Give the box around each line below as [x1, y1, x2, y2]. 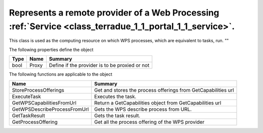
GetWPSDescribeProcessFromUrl [12, 106, 89, 113]
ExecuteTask [12, 93, 41, 100]
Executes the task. [94, 93, 136, 100]
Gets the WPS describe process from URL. [94, 106, 192, 113]
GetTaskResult [12, 112, 45, 119]
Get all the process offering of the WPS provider [94, 118, 205, 125]
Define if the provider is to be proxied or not [49, 62, 150, 69]
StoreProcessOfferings [12, 86, 64, 93]
